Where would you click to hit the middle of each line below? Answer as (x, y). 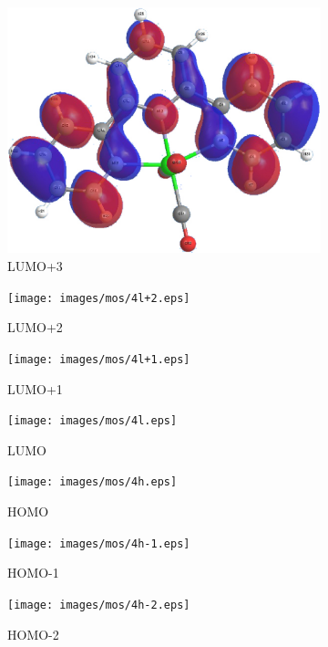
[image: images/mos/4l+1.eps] (99, 359)
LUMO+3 (35, 266)
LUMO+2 (35, 327)
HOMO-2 (33, 634)
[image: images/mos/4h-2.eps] (99, 605)
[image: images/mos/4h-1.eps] (99, 543)
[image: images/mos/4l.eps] (92, 421)
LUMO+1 (35, 388)
